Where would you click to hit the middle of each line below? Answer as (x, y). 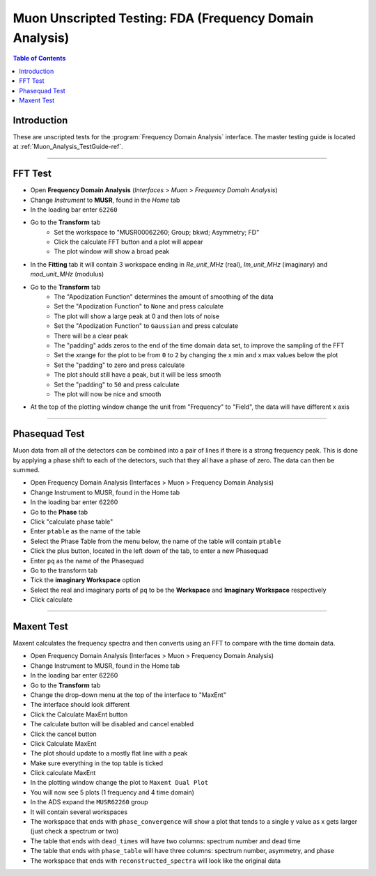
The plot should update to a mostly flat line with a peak (109, 753)
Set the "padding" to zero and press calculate (119, 365)
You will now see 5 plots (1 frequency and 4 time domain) (112, 792)
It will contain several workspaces (79, 812)
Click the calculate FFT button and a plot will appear (128, 242)
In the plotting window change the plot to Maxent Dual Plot (119, 783)
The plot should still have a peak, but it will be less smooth (138, 375)
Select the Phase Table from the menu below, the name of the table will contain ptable (156, 541)
